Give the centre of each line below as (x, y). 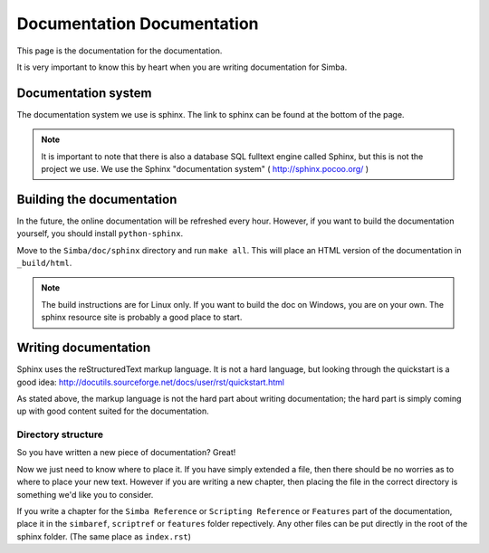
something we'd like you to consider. (85, 494)
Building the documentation (97, 199)
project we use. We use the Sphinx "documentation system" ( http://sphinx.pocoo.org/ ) (205, 169)
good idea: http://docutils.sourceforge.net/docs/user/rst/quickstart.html (151, 382)
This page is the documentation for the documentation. (120, 51)
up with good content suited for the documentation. (113, 411)
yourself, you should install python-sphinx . (100, 234)
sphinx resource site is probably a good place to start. (142, 318)
